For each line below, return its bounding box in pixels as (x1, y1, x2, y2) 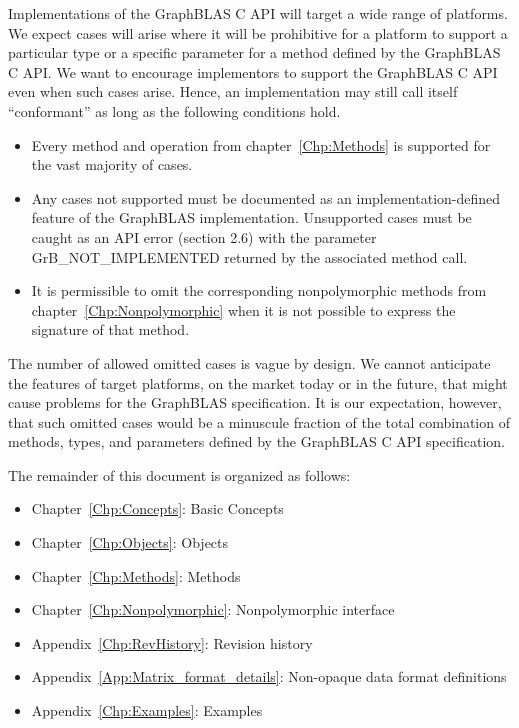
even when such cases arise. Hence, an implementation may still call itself (8, 81, 458, 102)
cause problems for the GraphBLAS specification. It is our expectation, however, (8, 392, 502, 413)
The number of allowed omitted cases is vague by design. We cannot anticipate (8, 352, 491, 373)
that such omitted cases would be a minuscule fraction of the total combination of (8, 411, 510, 432)
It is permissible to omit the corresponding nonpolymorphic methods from (31, 280, 487, 301)
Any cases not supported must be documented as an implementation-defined (31, 187, 501, 208)
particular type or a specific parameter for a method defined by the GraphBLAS (8, 42, 501, 63)
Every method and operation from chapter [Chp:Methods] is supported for (31, 134, 491, 155)
